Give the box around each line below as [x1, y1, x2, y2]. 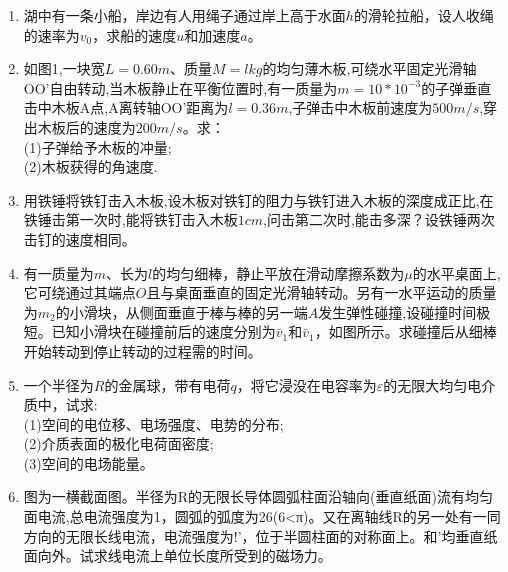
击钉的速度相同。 [23, 228, 136, 249]
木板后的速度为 [37, 116, 136, 137]
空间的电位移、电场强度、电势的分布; [41, 413, 284, 434]
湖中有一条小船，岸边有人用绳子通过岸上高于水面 [23, 5, 346, 25]
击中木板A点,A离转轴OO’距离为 [23, 97, 229, 118]
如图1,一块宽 [23, 58, 105, 79]
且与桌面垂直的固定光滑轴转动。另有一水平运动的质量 [146, 282, 497, 303]
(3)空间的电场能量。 [23, 452, 154, 473]
